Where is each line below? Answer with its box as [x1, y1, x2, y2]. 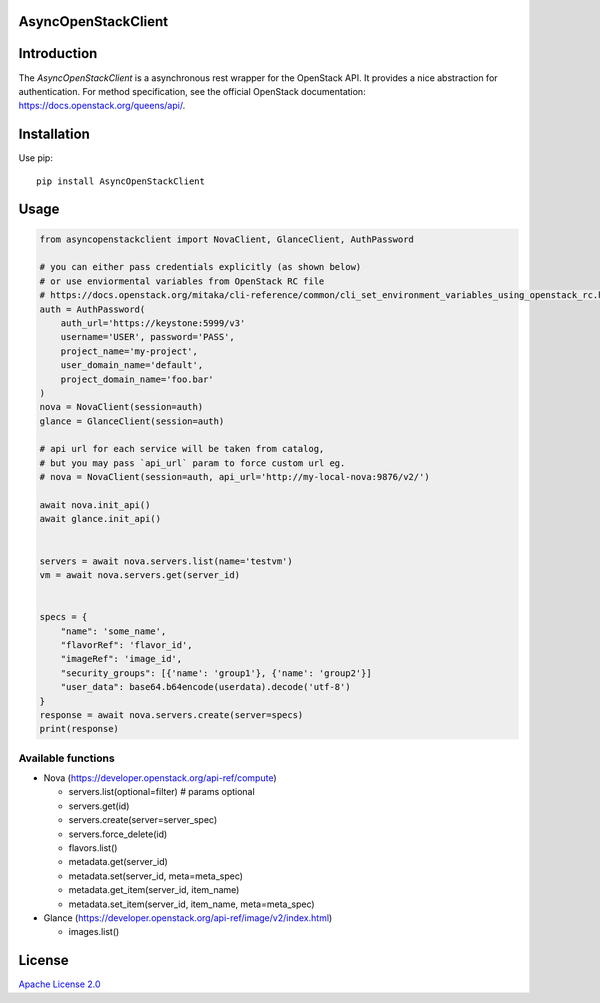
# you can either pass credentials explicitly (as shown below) [39, 261, 362, 273]
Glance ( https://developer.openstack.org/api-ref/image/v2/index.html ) [43, 911, 333, 924]
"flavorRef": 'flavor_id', [60, 639, 194, 650]
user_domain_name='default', [60, 360, 204, 371]
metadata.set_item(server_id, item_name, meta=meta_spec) [68, 898, 315, 910]
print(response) [39, 723, 120, 735]
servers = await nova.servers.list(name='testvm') [39, 555, 294, 567]
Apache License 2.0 [18, 978, 101, 990]
